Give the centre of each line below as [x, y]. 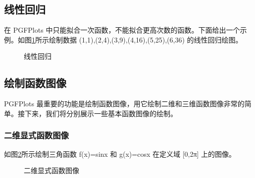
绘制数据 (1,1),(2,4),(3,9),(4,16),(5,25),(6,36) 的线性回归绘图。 [146, 39]
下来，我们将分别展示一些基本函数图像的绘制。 [101, 113]
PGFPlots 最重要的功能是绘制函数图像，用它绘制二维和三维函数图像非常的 [124, 104]
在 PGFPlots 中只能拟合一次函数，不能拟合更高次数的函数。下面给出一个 [122, 30]
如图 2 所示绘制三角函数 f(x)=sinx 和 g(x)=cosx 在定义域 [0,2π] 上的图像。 [120, 154]
